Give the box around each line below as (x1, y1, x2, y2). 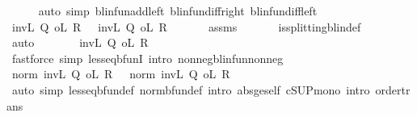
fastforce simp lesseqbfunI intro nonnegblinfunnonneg (11, 49, 284, 66)
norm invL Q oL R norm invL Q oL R (11, 65, 230, 82)
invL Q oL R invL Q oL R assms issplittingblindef (11, 18, 361, 35)
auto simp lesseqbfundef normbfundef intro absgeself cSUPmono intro (11, 81, 370, 98)
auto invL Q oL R (11, 34, 149, 51)
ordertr (375, 81, 411, 98)
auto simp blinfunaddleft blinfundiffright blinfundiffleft (38, 2, 318, 19)
